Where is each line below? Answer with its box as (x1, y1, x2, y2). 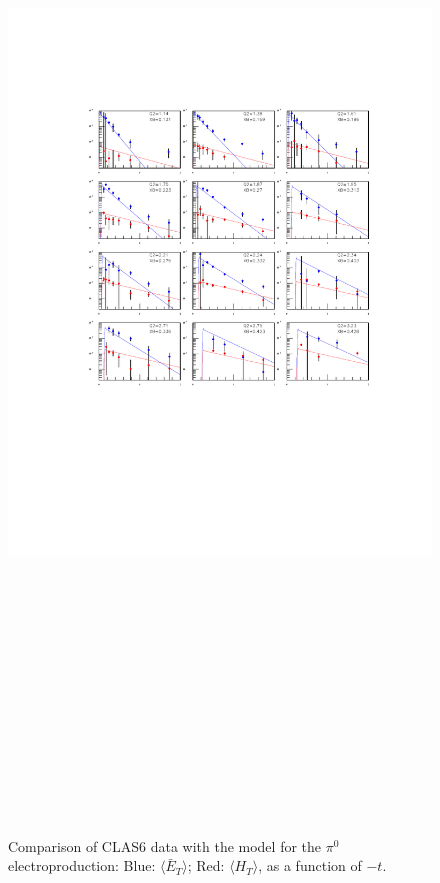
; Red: (187, 855, 225, 876)
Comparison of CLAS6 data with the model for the (8, 835, 322, 856)
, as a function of (258, 855, 362, 876)
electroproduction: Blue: (8, 855, 156, 876)
